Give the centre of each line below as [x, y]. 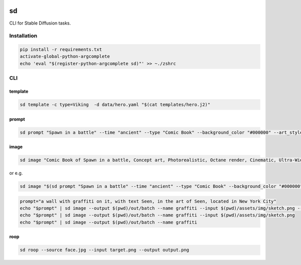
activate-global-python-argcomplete [65, 57]
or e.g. [16, 173]
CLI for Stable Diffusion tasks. [40, 23]
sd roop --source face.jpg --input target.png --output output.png [105, 250]
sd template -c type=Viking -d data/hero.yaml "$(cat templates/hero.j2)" [115, 104]
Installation [23, 36]
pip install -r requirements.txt [61, 50]
